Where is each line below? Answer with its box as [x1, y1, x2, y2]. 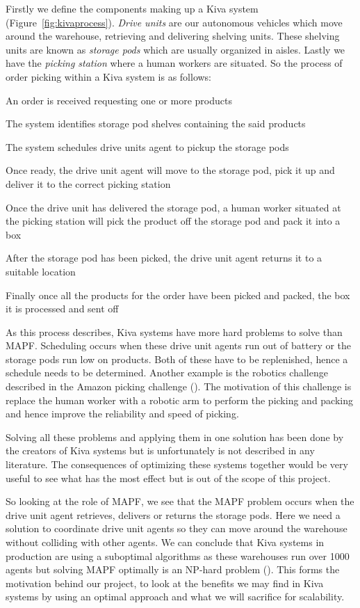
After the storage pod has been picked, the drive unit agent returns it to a [6, 250, 322, 265]
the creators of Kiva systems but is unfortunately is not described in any [6, 443, 315, 458]
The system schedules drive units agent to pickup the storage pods [6, 139, 289, 154]
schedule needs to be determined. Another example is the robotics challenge [6, 365, 328, 380]
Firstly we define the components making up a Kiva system [6, 1, 259, 15]
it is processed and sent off [6, 301, 119, 316]
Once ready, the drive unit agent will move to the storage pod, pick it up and [6, 163, 335, 177]
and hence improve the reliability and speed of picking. [6, 406, 239, 421]
